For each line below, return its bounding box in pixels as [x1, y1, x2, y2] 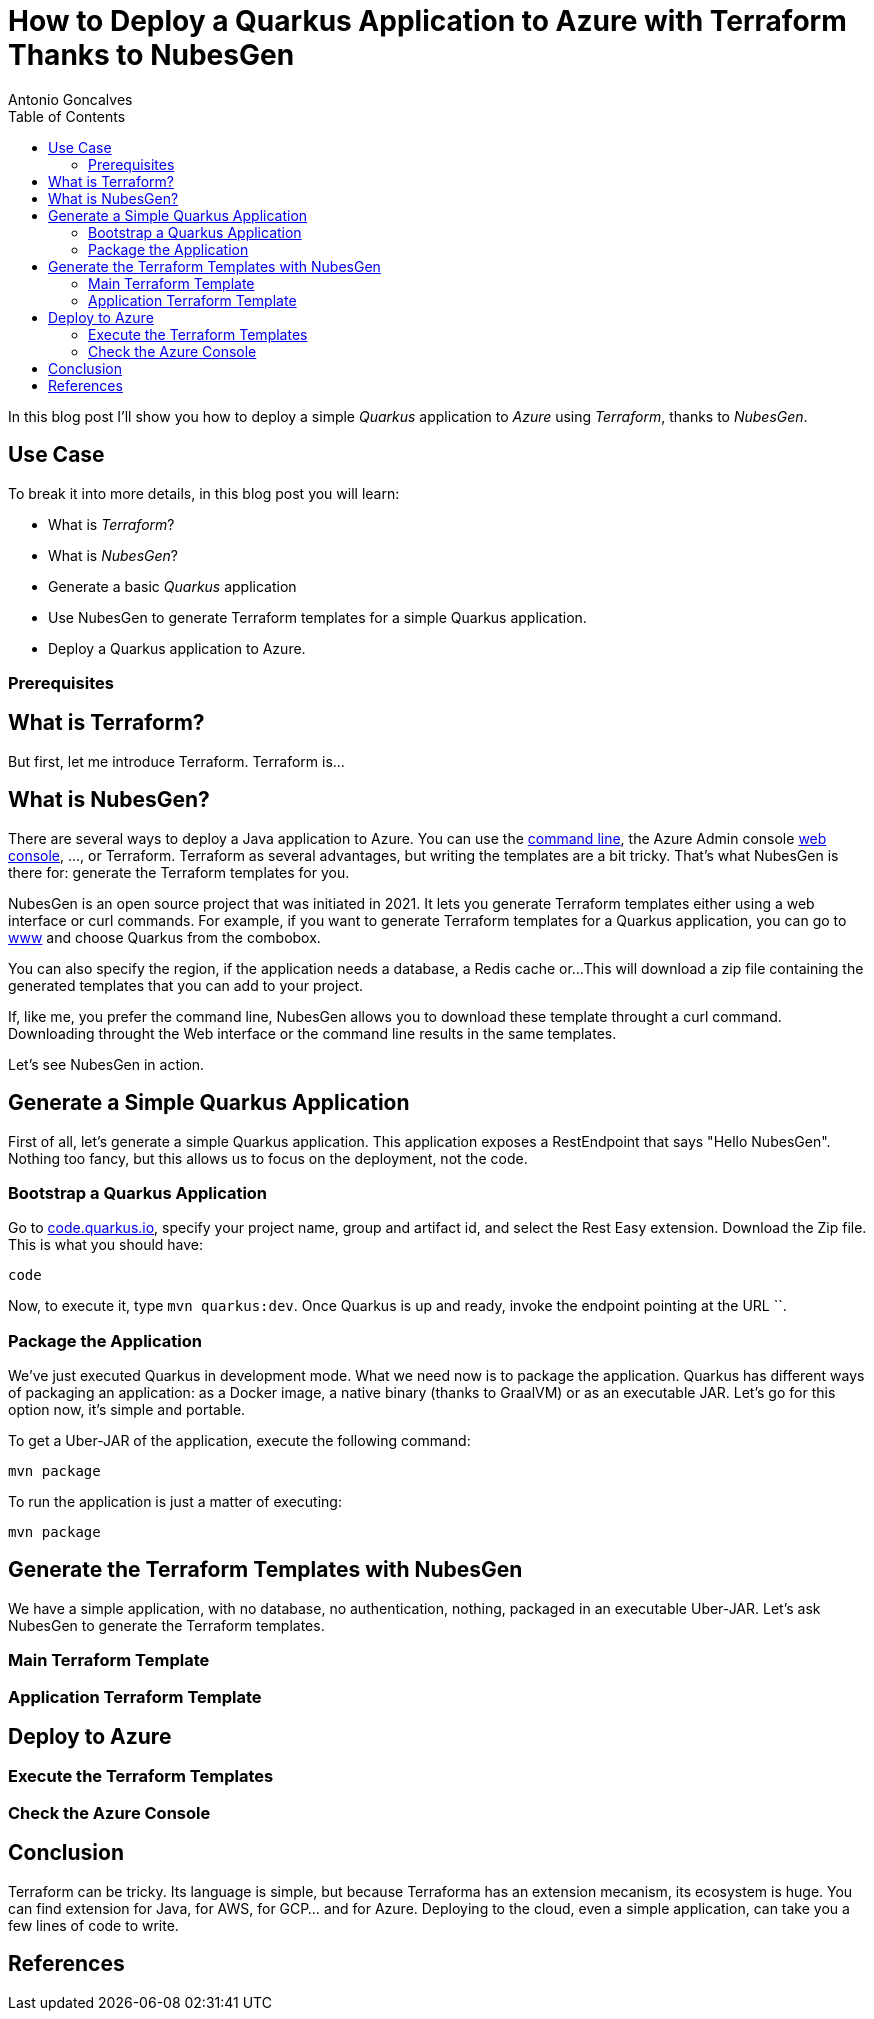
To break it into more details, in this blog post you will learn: [8, 484, 400, 502]
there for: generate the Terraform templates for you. [8, 863, 350, 881]
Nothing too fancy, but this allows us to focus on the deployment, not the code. [8, 1149, 528, 1167]
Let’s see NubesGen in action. [8, 1055, 205, 1073]
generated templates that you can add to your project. [8, 976, 364, 994]
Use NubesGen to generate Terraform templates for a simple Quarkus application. [48, 608, 587, 626]
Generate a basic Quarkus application [48, 577, 297, 595]
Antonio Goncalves [8, 90, 133, 108]
